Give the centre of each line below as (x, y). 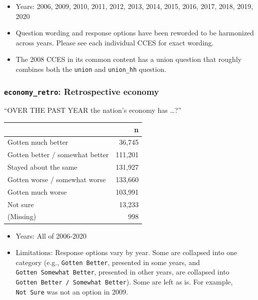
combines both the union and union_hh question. (91, 69)
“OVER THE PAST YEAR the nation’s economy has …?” (93, 110)
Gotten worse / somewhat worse (57, 179)
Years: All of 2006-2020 (51, 235)
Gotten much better (38, 142)
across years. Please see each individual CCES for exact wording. (115, 42)
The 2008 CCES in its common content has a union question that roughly (129, 59)
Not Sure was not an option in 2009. (72, 291)
